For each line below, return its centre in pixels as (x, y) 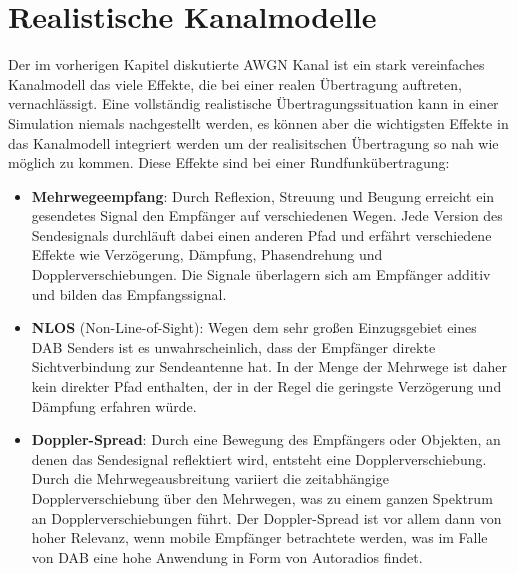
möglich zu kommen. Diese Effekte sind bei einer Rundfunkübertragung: (229, 162)
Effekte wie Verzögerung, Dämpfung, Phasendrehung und (207, 254)
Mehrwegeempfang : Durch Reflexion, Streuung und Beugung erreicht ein (263, 195)
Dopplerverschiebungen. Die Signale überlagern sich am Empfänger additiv (261, 274)
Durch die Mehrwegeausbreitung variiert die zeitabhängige (210, 478)
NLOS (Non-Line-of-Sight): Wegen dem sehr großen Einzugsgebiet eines (254, 327)
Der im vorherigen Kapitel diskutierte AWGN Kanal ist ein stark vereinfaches (246, 64)
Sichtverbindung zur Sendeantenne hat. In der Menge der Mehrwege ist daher (269, 366)
